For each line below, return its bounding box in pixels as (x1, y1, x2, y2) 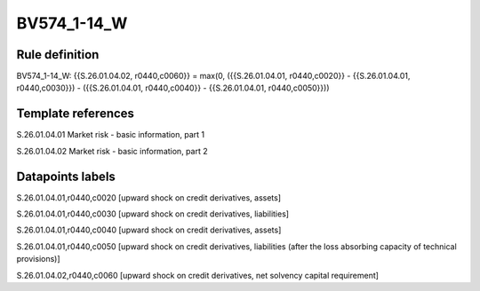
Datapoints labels (16, 169, 116, 184)
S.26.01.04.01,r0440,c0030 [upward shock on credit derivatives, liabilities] (16, 208, 289, 219)
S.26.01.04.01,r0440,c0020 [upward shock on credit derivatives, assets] (16, 192, 282, 203)
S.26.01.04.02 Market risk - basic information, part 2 (16, 145, 208, 156)
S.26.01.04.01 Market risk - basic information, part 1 (16, 130, 205, 140)
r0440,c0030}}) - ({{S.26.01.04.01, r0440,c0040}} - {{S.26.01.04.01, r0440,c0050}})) (16, 83, 330, 93)
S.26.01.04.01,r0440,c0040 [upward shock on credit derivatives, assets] (16, 224, 282, 235)
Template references (16, 106, 135, 122)
